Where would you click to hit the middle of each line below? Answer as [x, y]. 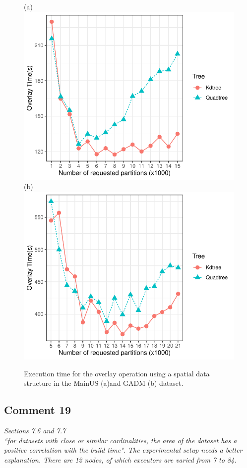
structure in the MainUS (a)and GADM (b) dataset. [104, 383]
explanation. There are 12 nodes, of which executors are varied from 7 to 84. [120, 459]
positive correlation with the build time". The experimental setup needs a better [123, 450]
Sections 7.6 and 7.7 [35, 431]
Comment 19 [38, 410]
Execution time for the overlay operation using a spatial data [117, 373]
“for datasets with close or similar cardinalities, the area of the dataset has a [121, 440]
